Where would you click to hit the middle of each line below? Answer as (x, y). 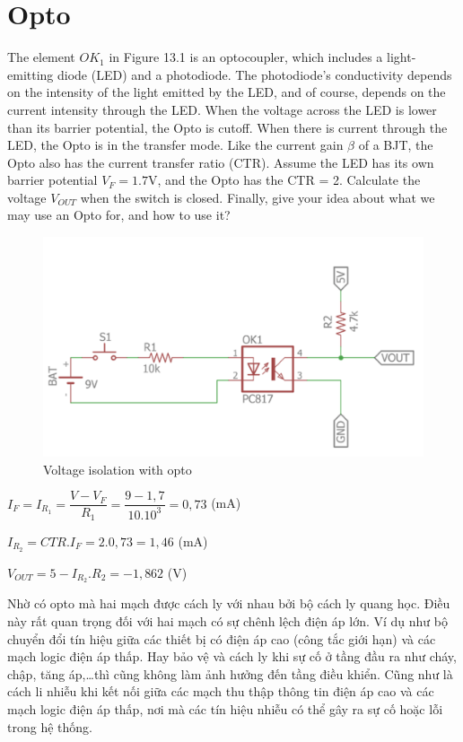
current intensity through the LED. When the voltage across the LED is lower (222, 109)
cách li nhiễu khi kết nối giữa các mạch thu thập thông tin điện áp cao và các (221, 691)
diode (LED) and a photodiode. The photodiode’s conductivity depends (254, 74)
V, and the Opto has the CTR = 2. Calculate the (284, 180)
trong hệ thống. (50, 726)
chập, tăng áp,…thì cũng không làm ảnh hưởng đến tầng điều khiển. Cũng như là (230, 673)
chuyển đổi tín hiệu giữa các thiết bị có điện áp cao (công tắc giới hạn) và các (222, 638)
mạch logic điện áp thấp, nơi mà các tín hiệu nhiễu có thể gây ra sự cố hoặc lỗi (225, 708)
